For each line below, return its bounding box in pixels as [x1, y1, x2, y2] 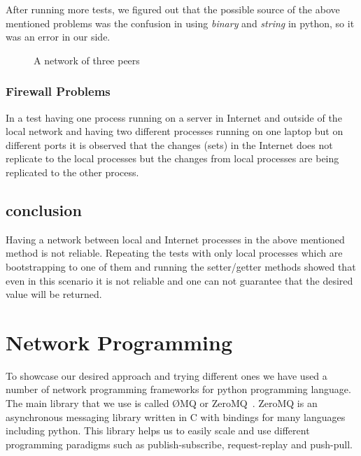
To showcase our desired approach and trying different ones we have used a [6, 368, 327, 383]
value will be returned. [6, 287, 102, 301]
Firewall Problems [6, 83, 111, 100]
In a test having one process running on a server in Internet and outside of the [6, 110, 342, 124]
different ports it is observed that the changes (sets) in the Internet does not [6, 137, 333, 152]
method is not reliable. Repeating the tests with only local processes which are [6, 245, 343, 260]
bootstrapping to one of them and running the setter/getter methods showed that [6, 259, 356, 273]
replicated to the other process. [6, 164, 139, 179]
